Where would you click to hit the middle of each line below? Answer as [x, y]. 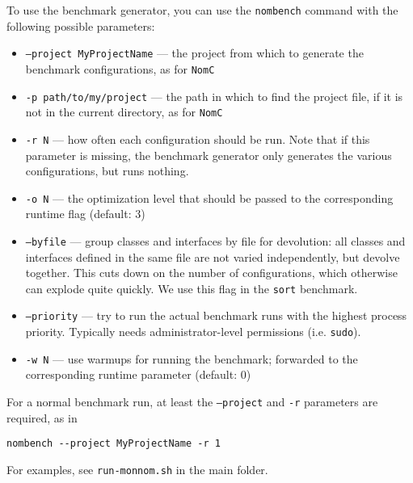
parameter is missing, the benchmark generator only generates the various [209, 155]
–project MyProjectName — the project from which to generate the [194, 53]
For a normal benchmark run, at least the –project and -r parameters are [192, 402]
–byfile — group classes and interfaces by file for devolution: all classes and [215, 240]
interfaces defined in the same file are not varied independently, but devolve [213, 256]
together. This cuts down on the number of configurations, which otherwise [211, 273]
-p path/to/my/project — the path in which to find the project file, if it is [214, 96]
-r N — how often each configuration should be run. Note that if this [198, 139]
